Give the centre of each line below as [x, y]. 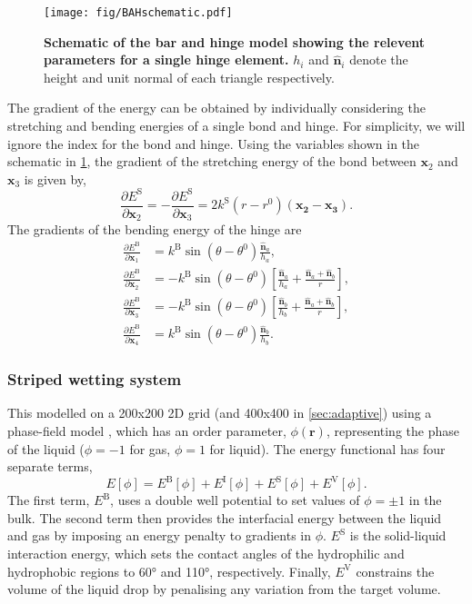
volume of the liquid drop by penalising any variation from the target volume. [224, 589]
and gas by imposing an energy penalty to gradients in [159, 535]
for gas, [150, 448]
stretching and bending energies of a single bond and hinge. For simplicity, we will [236, 126]
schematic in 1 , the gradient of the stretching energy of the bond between [212, 161]
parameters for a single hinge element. [166, 59]
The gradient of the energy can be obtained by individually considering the [216, 108]
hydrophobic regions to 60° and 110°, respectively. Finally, [169, 571]
